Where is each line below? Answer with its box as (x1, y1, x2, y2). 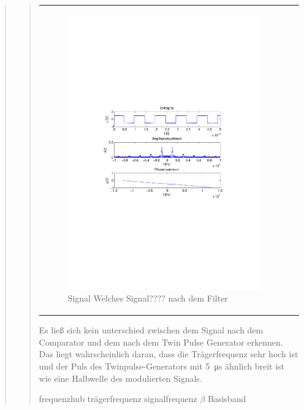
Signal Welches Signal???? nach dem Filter (67, 292, 228, 305)
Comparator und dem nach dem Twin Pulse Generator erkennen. (39, 335, 283, 348)
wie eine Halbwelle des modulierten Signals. (39, 371, 202, 384)
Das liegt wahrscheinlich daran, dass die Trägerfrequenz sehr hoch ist (39, 347, 298, 360)
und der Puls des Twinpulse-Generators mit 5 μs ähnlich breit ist (39, 359, 285, 372)
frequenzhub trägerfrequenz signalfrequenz (39, 392, 197, 405)
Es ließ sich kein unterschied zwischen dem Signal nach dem (39, 324, 264, 336)
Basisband (208, 392, 246, 405)
